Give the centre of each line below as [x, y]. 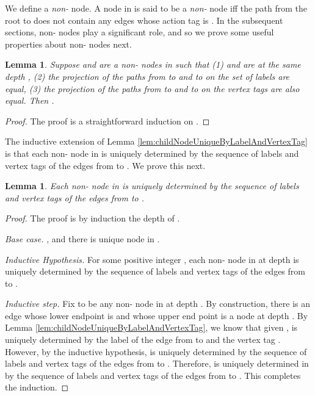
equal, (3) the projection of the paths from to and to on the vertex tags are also [152, 88]
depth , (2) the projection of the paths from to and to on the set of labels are [147, 76]
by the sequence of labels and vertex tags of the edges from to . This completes [153, 375]
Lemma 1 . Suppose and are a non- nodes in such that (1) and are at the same [153, 64]
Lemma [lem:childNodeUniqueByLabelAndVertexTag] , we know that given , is [151, 327]
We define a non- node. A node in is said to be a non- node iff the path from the [156, 8]
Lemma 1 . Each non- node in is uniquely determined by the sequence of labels [152, 186]
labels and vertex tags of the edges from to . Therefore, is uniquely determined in [157, 363]
